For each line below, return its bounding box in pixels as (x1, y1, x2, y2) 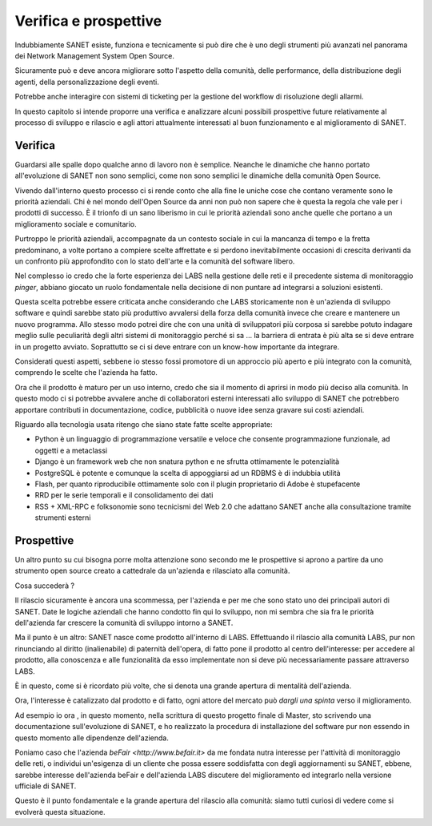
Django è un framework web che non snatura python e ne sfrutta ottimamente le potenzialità (34, 457, 340, 466)
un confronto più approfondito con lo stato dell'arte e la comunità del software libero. (14, 256, 295, 266)
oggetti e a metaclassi (34, 445, 108, 455)
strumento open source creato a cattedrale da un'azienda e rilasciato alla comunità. (14, 566, 290, 576)
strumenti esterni (34, 513, 91, 522)
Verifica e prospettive (14, 12, 162, 30)
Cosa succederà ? (14, 581, 75, 590)
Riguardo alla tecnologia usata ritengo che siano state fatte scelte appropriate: (14, 420, 273, 429)
